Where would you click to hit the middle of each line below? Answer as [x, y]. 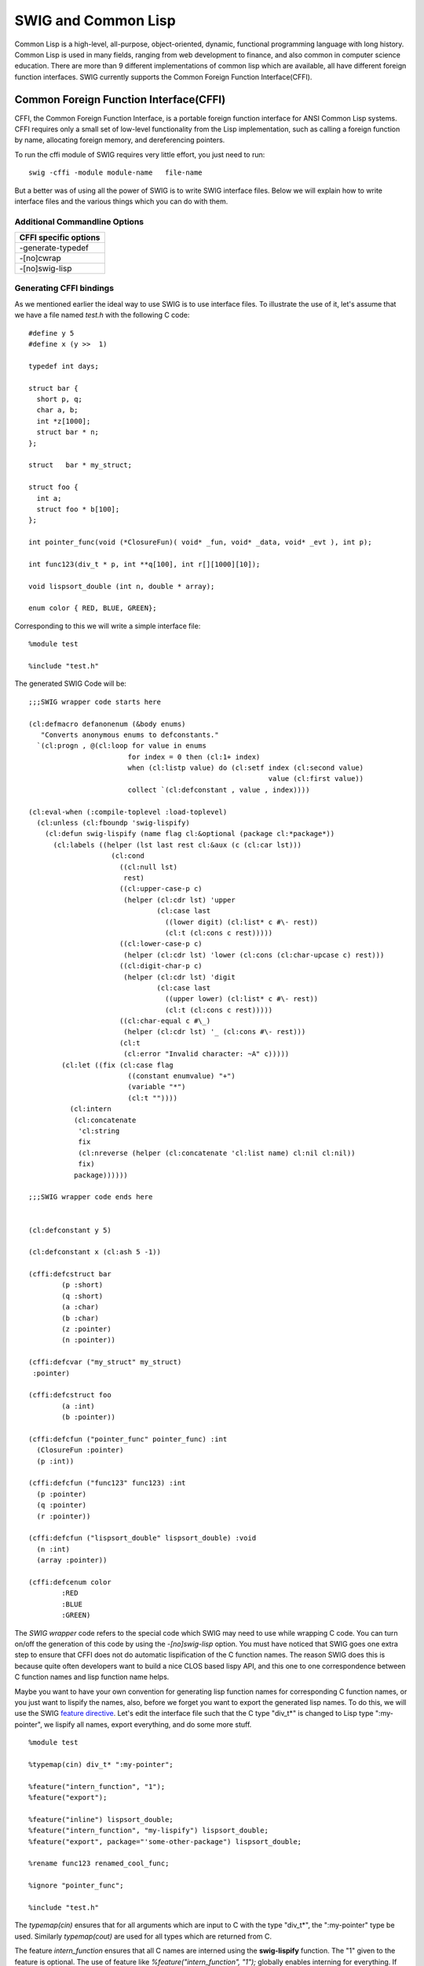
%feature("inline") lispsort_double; [101, 1819]
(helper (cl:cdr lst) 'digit [179, 977]
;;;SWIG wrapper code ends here [91, 1197]
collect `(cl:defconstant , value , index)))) [219, 790]
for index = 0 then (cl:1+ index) [194, 757]
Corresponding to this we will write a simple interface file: [108, 626]
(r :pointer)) [64, 1516]
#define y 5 [51, 333]
